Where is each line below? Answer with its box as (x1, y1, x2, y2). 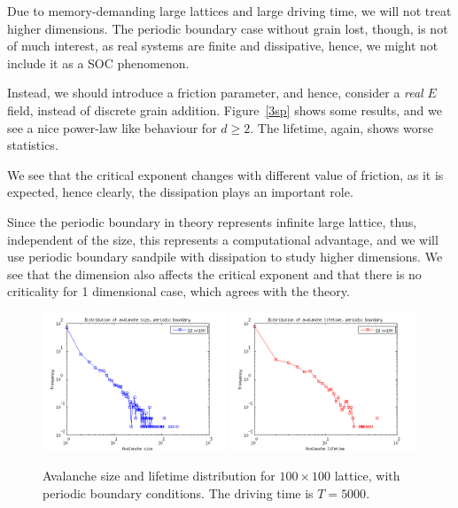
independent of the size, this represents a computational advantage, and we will (7, 230, 439, 248)
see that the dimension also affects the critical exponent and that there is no (7, 264, 422, 283)
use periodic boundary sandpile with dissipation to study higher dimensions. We (7, 247, 443, 266)
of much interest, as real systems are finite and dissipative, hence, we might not (7, 36, 439, 55)
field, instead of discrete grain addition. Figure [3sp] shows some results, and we (7, 100, 442, 119)
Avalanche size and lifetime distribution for (43, 466, 276, 485)
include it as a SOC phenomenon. (7, 53, 190, 72)
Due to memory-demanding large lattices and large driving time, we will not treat (7, 2, 452, 20)
